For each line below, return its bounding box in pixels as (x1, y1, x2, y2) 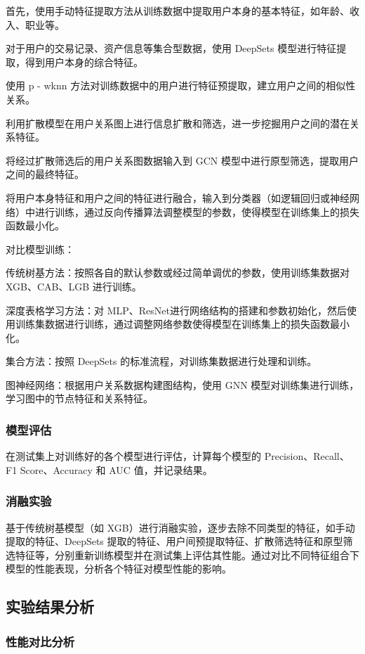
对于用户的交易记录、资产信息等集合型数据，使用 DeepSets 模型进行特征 (6, 41, 337, 56)
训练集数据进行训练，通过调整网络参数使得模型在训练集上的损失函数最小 (15, 316, 350, 331)
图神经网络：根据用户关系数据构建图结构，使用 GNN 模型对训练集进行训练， (6, 377, 359, 392)
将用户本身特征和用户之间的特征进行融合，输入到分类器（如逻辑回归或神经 (6, 190, 350, 205)
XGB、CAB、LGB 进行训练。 (6, 278, 142, 293)
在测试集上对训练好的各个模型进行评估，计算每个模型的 (6, 449, 261, 463)
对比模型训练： (6, 241, 74, 256)
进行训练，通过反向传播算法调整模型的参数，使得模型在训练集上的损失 (34, 204, 359, 219)
